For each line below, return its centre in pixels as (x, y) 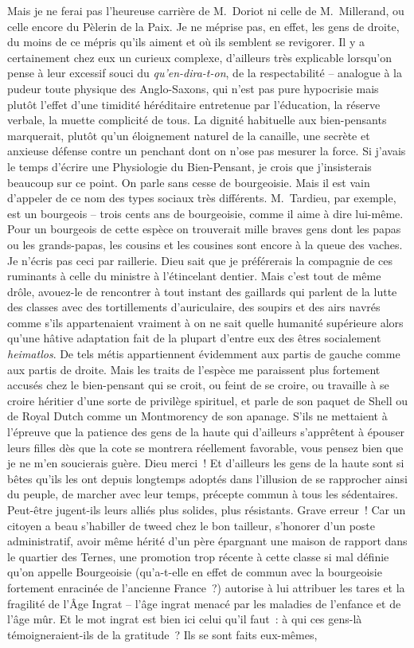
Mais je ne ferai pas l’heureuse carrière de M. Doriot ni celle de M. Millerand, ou (206, 10)
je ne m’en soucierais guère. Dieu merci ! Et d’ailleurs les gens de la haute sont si (206, 463)
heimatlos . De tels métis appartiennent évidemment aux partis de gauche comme (204, 354)
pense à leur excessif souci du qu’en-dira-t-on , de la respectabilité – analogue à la (205, 73)
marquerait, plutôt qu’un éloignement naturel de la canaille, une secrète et (189, 135)
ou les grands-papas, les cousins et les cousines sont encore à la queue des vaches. (205, 244)
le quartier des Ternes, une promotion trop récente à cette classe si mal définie (198, 556)
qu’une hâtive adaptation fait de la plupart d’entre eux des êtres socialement (194, 338)
